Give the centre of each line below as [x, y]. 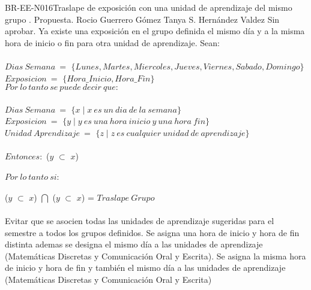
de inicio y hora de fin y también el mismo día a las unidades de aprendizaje [145, 268]
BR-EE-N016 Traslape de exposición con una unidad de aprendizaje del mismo [149, 7]
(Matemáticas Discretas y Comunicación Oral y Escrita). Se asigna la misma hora [155, 256]
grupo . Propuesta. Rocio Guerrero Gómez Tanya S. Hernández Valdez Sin [142, 19]
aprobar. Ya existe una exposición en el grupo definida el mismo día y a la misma [155, 31]
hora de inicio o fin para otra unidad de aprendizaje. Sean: [112, 42]
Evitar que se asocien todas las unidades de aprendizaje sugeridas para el [140, 221]
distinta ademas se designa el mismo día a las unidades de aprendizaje [134, 244]
